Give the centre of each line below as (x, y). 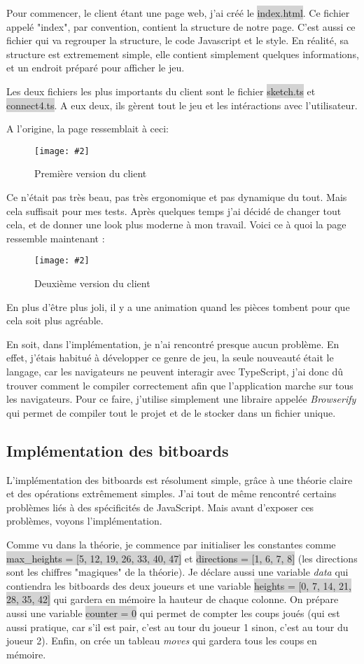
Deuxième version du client (92, 283)
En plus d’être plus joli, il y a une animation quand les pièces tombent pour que (178, 306)
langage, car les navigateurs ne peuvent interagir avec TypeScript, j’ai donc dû (175, 371)
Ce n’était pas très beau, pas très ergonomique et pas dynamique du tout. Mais (177, 197)
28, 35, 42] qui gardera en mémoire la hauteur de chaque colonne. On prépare (173, 599)
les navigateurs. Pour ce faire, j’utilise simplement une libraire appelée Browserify (181, 399)
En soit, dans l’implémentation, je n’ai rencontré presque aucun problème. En (173, 344)
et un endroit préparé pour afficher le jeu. (96, 68)
